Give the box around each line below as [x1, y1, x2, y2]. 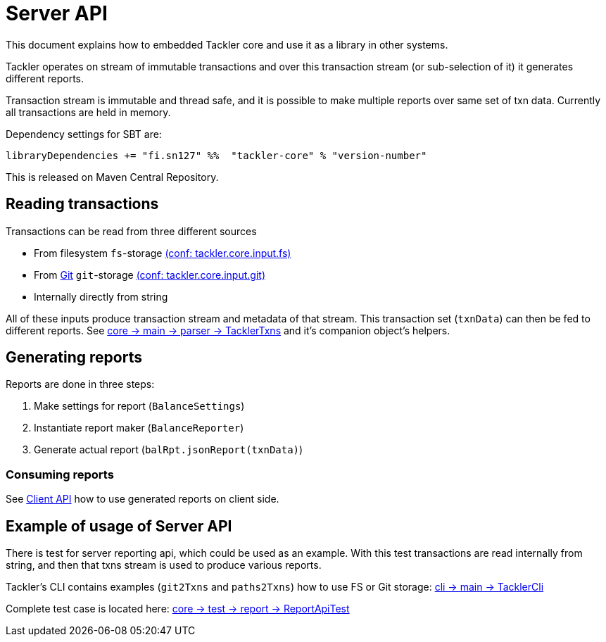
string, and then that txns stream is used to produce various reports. [6, 559, 322, 572]
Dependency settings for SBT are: [6, 127, 162, 140]
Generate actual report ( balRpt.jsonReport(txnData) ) [34, 443, 303, 456]
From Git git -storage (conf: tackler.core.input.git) [34, 268, 265, 281]
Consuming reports [6, 467, 114, 481]
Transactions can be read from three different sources [6, 225, 257, 237]
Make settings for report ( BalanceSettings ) [34, 400, 245, 413]
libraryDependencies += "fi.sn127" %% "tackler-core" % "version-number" [6, 149, 427, 161]
